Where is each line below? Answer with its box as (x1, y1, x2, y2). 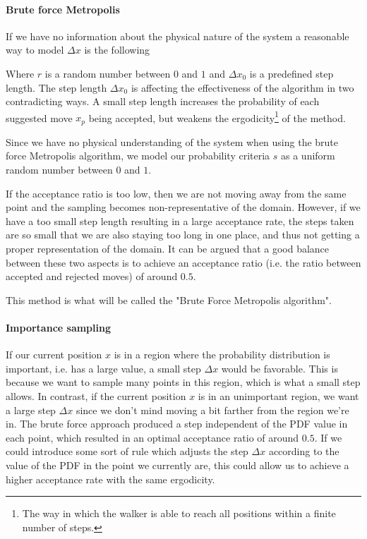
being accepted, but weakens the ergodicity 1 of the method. (88, 108, 346, 125)
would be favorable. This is (221, 361, 338, 375)
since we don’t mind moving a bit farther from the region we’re (76, 402, 349, 417)
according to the (268, 444, 339, 459)
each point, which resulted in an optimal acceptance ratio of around (6, 430, 299, 444)
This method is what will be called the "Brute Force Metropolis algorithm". (6, 292, 332, 307)
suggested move (6, 110, 73, 125)
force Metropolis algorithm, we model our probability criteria (6, 148, 270, 163)
